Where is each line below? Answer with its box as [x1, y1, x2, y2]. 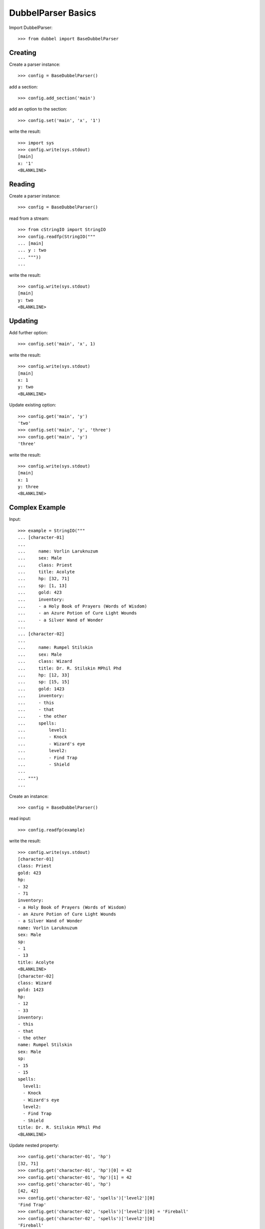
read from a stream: [9, 215, 49, 221]
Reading [9, 180, 35, 188]
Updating [9, 317, 38, 325]
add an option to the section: [9, 106, 67, 112]
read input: [9, 816, 31, 821]
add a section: [9, 84, 38, 89]
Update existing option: [9, 402, 56, 408]
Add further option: [9, 330, 48, 336]
